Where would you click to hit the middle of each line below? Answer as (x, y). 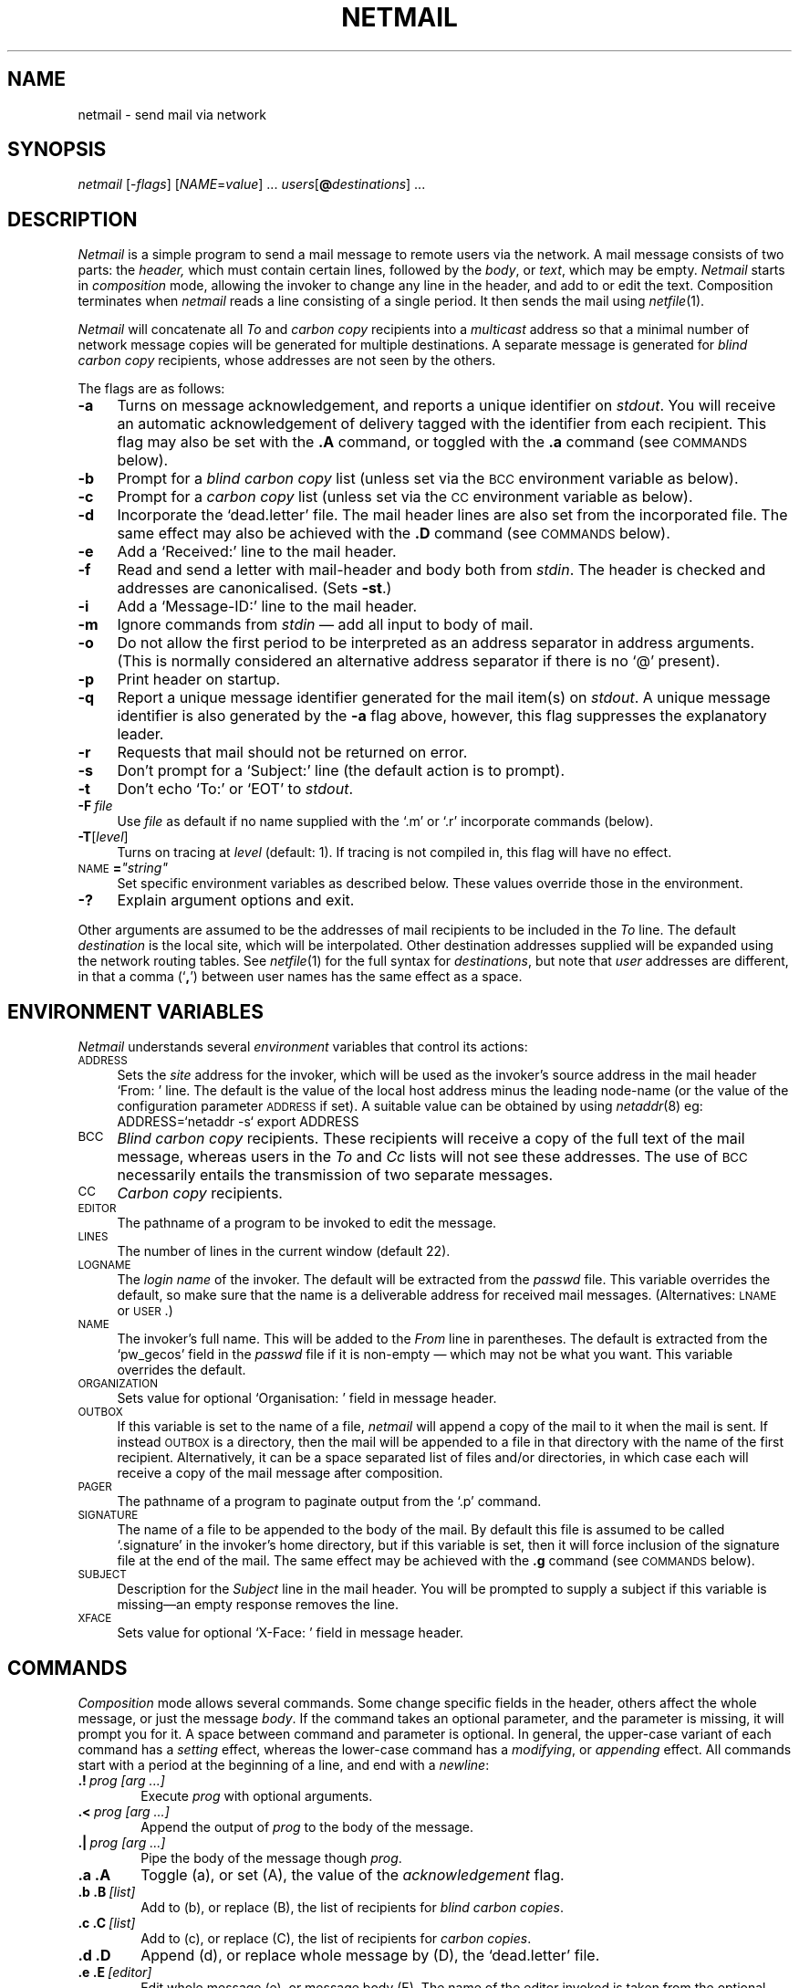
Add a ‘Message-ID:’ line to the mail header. (267, 607)
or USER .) (145, 1311)
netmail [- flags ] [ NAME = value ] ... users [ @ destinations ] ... (252, 184)
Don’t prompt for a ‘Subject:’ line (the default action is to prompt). (341, 771)
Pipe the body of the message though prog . (271, 1857)
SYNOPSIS (57, 150)
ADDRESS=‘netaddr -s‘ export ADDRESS (238, 1122)
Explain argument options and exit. (236, 900)
